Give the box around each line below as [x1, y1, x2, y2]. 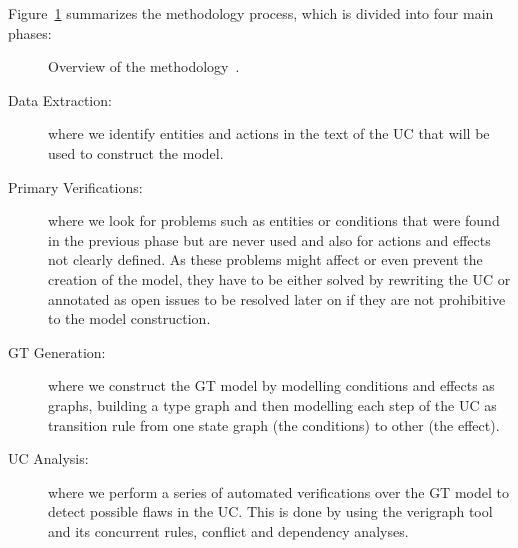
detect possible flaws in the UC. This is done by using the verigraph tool [48, 501, 493, 522]
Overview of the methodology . [48, 56, 240, 77]
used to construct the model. [48, 142, 224, 163]
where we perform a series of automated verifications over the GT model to [48, 481, 509, 502]
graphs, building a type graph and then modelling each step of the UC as [48, 394, 497, 415]
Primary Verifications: [8, 176, 143, 197]
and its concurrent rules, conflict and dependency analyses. [48, 520, 409, 541]
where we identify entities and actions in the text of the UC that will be [48, 123, 490, 144]
